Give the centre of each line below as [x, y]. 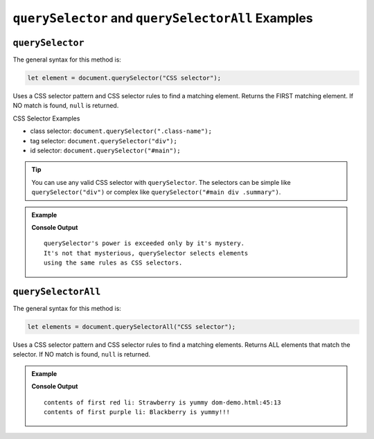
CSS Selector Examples [46, 118]
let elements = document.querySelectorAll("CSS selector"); [132, 326]
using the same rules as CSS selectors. [113, 263]
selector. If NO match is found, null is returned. [82, 355]
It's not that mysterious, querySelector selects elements [146, 253]
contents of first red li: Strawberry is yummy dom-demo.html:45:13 [162, 402]
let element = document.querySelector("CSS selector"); [124, 78]
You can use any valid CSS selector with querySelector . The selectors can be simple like [161, 182]
